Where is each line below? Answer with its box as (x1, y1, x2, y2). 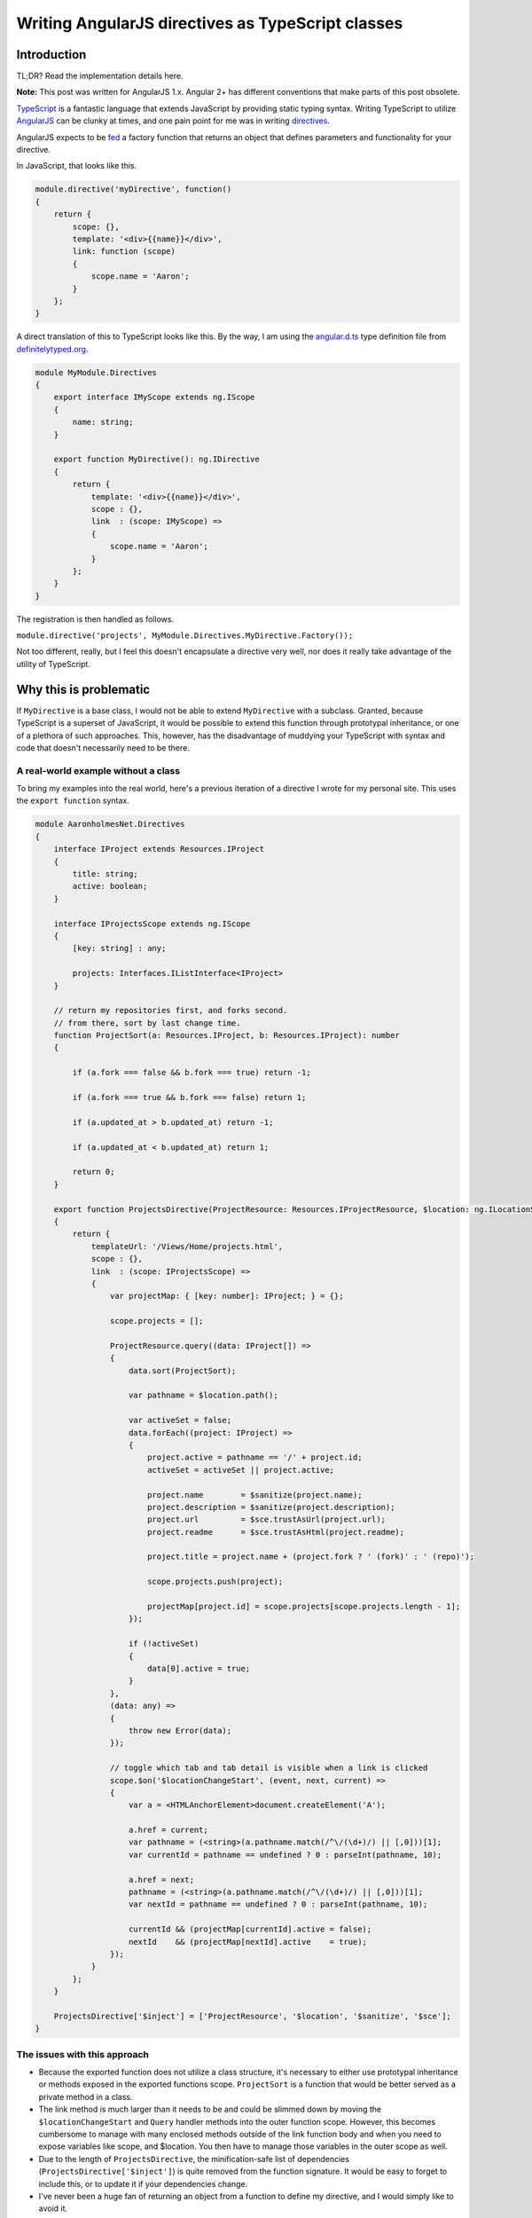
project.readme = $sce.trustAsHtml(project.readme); (146, 1527, 405, 1537)
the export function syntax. (16, 795, 130, 806)
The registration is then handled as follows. (16, 613, 175, 625)
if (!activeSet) (129, 1639, 199, 1649)
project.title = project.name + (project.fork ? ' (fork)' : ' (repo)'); (146, 1552, 474, 1561)
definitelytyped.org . (16, 343, 89, 354)
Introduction (16, 47, 87, 62)
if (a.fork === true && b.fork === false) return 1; (72, 1092, 307, 1103)
